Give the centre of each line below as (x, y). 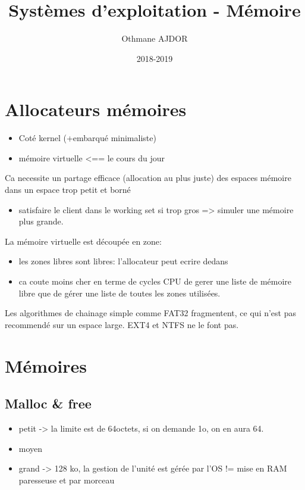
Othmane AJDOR (155, 38)
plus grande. (41, 221)
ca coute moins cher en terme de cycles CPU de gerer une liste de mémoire (155, 281)
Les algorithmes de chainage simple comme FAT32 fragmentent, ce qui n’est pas (150, 313)
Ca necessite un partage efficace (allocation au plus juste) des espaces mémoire (148, 178)
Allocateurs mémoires (96, 109)
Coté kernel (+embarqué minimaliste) (87, 138)
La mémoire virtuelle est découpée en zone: (83, 241)
